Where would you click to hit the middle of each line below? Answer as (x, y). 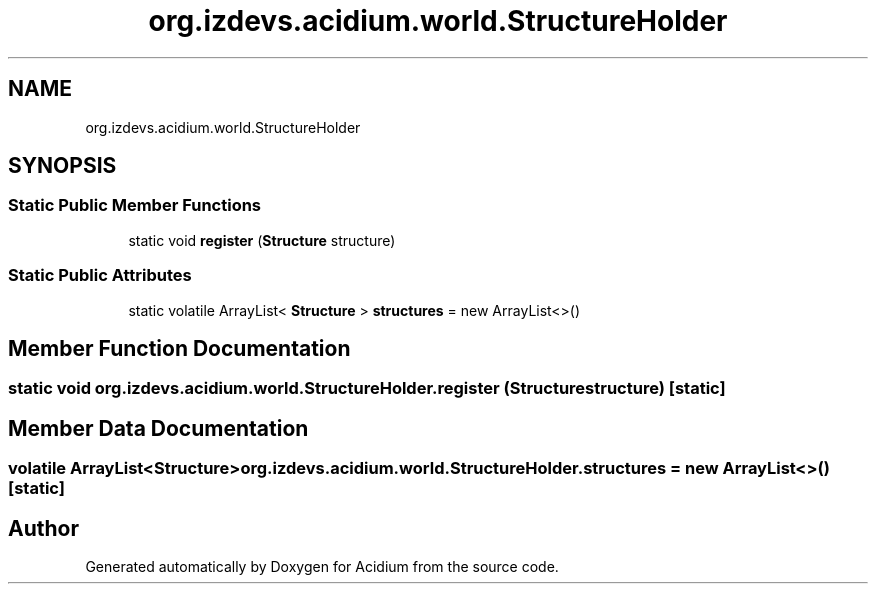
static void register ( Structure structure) (262, 240)
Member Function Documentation (179, 348)
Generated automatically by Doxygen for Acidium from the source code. (322, 567)
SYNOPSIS (62, 166)
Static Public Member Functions (135, 205)
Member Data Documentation (158, 428)
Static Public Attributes (100, 275)
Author (43, 528)
